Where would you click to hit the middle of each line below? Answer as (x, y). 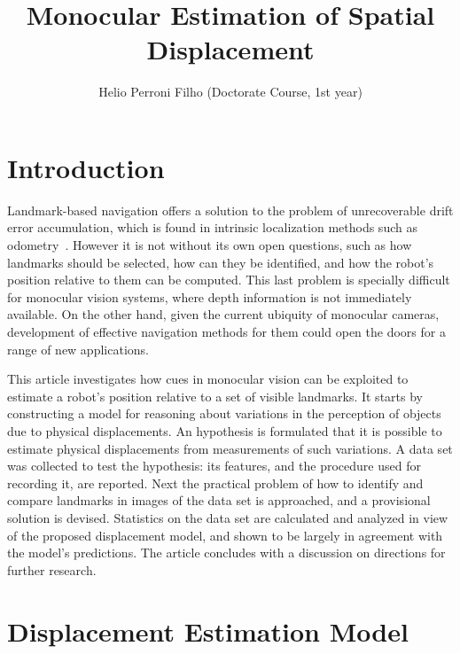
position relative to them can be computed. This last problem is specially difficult (229, 280)
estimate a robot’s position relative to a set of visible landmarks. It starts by (215, 396)
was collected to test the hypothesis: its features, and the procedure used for (214, 466)
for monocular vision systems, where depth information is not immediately (210, 296)
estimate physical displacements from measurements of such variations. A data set (230, 448)
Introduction (86, 167)
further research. (52, 569)
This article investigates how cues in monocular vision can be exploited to (208, 379)
